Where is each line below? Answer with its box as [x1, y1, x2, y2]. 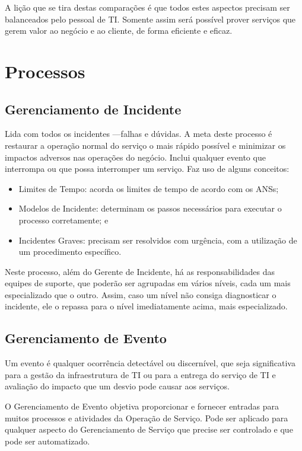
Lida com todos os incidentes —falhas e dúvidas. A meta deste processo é [5, 127, 272, 140]
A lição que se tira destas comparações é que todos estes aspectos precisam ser [5, 1, 290, 13]
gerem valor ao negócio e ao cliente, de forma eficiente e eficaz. [5, 24, 233, 37]
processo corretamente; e [18, 213, 109, 226]
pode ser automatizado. [5, 434, 90, 447]
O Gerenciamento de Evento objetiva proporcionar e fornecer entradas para [5, 400, 279, 412]
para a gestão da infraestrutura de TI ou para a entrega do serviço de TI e [5, 368, 276, 380]
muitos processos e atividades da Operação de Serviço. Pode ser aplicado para [5, 411, 288, 424]
